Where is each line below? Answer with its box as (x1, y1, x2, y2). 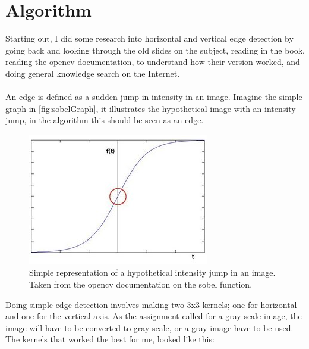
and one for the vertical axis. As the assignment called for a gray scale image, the (5, 310, 302, 322)
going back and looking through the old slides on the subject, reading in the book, (5, 43, 305, 56)
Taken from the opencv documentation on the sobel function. (29, 278, 253, 291)
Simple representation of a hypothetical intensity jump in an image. (29, 266, 276, 279)
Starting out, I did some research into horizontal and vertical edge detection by (5, 32, 294, 45)
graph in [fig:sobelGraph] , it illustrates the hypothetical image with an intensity (5, 102, 296, 114)
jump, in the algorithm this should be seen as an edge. (5, 114, 204, 126)
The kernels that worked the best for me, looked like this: (5, 333, 215, 345)
